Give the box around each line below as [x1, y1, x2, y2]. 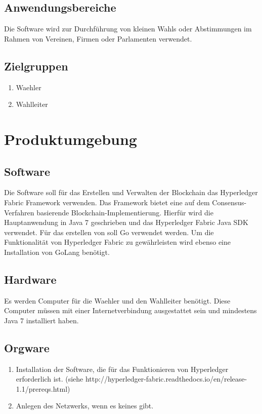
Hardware [4, 271, 57, 287]
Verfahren [4, 207, 34, 217]
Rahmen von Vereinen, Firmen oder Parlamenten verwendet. [4, 33, 192, 44]
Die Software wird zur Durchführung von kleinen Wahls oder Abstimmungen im [4, 23, 252, 34]
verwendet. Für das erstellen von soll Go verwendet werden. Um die [4, 227, 214, 237]
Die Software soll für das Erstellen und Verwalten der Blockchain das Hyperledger [4, 187, 258, 198]
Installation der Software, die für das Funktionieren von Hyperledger [16, 363, 229, 374]
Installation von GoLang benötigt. [4, 246, 110, 257]
